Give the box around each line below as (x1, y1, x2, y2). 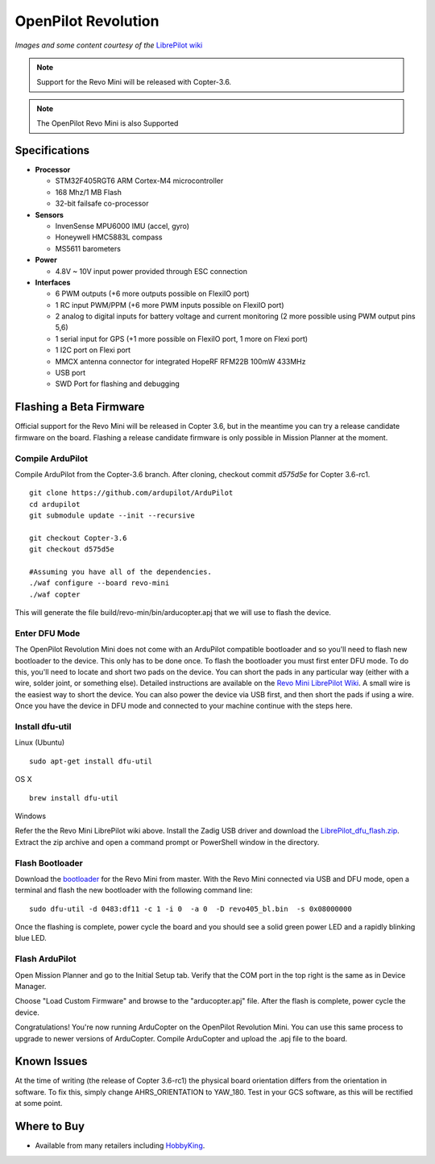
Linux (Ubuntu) (14, 738, 65, 747)
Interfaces (35, 277, 71, 287)
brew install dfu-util (29, 793, 119, 802)
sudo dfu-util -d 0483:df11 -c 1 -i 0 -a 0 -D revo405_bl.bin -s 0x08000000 (29, 904, 352, 913)
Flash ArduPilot (14, 954, 77, 965)
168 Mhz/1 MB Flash (55, 187, 122, 197)
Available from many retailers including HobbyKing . (35, 1141, 205, 1150)
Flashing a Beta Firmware (14, 400, 145, 414)
